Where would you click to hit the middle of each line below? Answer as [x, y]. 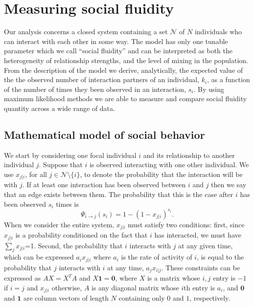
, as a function [229, 79]
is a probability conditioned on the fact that [81, 235]
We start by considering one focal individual [70, 155]
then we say [229, 185]
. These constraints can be [201, 267]
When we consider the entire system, [59, 224]
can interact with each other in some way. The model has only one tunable [116, 41]
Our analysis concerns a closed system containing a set [86, 32]
